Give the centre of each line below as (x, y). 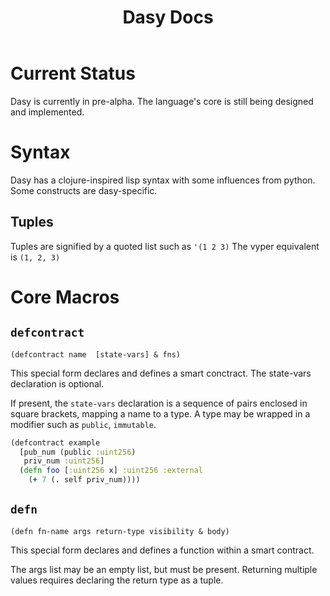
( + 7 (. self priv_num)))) (84, 480)
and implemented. (47, 112)
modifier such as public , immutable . (83, 424)
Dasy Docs (168, 17)
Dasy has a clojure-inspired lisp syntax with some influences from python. (163, 180)
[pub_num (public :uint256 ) (78, 452)
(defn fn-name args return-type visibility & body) (120, 531)
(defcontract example (55, 442)
